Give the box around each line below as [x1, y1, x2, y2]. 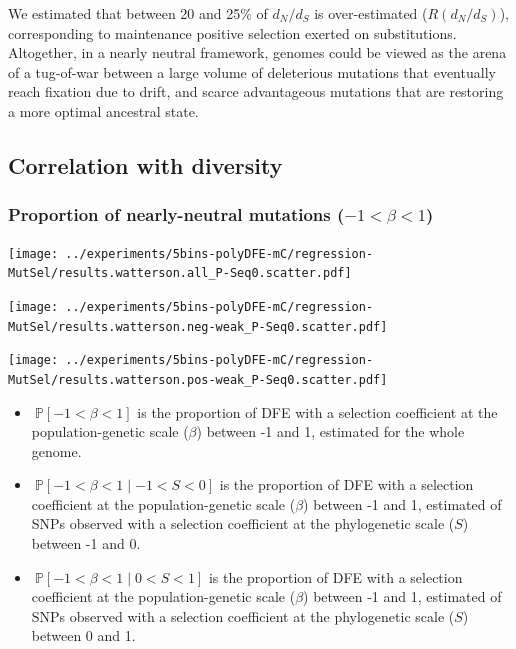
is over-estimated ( [314, 3, 428, 23]
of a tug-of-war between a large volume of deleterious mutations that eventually [8, 61, 496, 82]
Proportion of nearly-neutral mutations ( [8, 202, 345, 227]
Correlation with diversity [8, 149, 283, 180]
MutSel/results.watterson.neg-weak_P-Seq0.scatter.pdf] [8, 319, 388, 334]
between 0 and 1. [31, 625, 136, 646]
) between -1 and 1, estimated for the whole [196, 421, 465, 442]
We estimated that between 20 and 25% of [8, 3, 268, 23]
